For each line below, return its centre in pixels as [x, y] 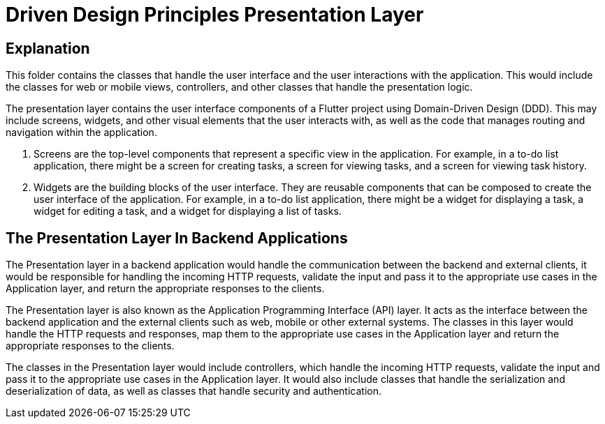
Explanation [48, 48]
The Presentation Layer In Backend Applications [177, 238]
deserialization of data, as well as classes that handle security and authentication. [194, 391]
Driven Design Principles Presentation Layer [215, 15]
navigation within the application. [81, 132]
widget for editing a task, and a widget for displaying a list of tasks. [188, 211]
